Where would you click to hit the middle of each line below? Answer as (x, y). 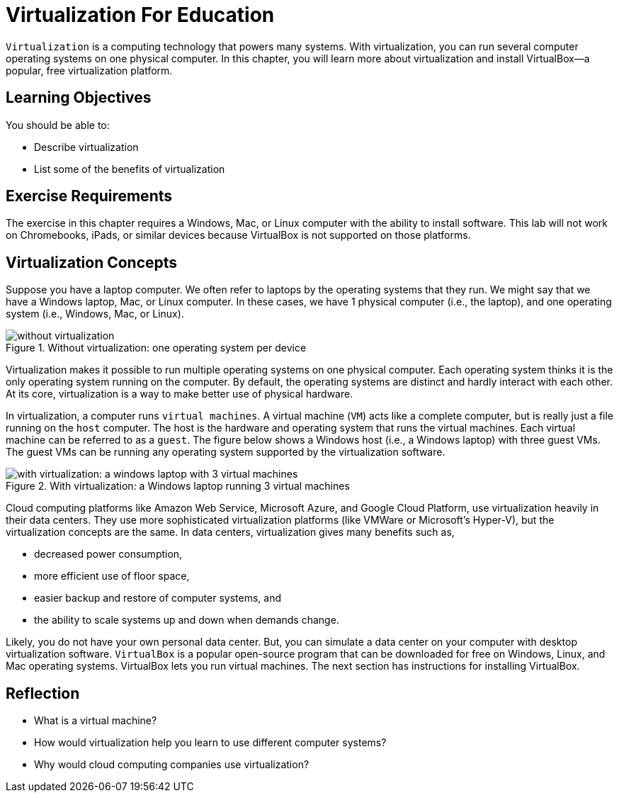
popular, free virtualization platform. (89, 70)
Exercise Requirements (89, 196)
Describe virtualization (86, 147)
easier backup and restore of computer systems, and (158, 598)
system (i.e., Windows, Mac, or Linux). (95, 314)
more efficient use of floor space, (112, 576)
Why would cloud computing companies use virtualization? (172, 765)
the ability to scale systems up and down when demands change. (187, 620)
